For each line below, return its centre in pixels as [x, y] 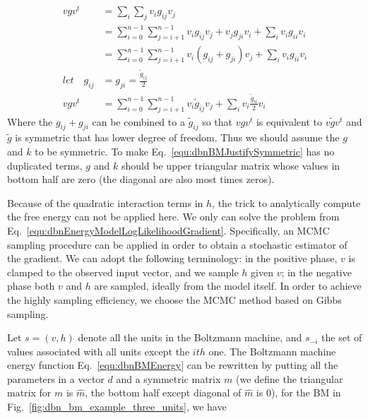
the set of [342, 337]
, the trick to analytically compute [286, 202]
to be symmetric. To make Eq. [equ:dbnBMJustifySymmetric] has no [185, 151]
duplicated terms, [45, 165]
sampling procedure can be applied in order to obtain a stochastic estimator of [177, 244]
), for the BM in [306, 393]
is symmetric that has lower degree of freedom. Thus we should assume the [177, 137]
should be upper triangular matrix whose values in [231, 165]
